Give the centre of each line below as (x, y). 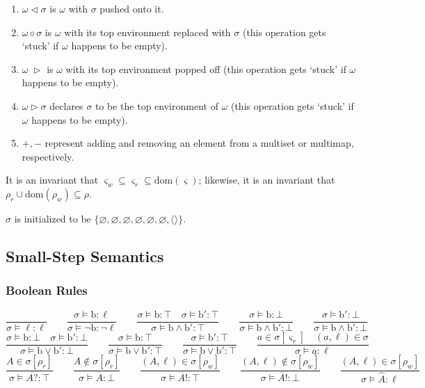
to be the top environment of (157, 105)
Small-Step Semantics (85, 256)
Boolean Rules (47, 290)
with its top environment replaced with (147, 32)
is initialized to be (53, 219)
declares (66, 105)
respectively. (48, 156)
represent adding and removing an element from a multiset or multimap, (199, 143)
